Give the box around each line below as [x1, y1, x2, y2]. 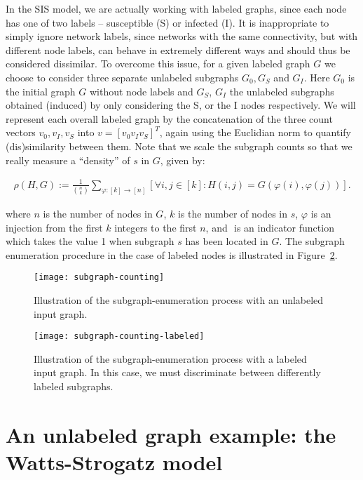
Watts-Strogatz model [6, 448, 223, 476]
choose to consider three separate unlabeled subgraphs [6, 69, 239, 84]
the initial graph [6, 84, 76, 98]
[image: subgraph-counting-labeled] [34, 331, 205, 342]
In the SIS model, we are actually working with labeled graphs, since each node [6, 1, 347, 15]
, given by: [160, 152, 205, 167]
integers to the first [114, 220, 197, 234]
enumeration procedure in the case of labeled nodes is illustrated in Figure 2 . [6, 247, 338, 262]
